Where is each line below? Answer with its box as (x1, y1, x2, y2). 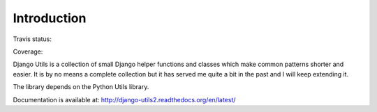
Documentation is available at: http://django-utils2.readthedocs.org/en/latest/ (13, 95, 236, 104)
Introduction (13, 10, 87, 26)
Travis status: (13, 35, 52, 43)
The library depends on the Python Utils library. (13, 83, 149, 91)
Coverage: (13, 47, 43, 56)
